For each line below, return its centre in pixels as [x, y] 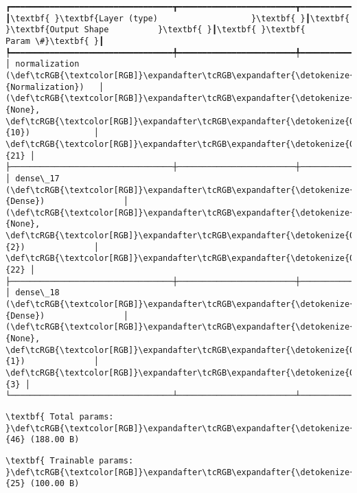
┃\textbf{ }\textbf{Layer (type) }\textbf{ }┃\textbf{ [178, 18]
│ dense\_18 [33, 293]
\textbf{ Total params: [60, 416]
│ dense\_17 [33, 178]
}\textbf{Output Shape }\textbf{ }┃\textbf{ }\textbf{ [156, 30]
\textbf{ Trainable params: [70, 460]
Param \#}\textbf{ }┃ [55, 41]
